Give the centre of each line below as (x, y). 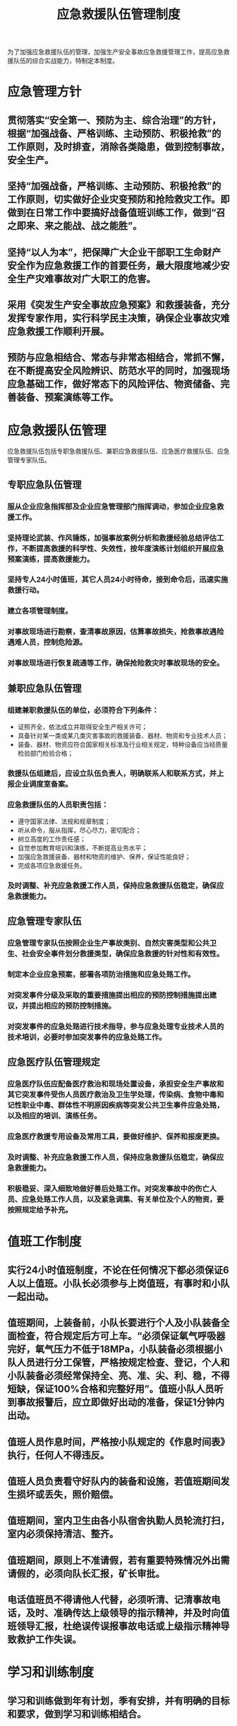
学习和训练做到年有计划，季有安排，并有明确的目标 (119, 1701)
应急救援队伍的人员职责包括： (58, 804)
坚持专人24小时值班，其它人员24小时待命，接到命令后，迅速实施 (118, 580)
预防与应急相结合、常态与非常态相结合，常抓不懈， (119, 358)
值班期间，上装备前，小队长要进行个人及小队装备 (114, 1323)
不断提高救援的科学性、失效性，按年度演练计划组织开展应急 (123, 548)
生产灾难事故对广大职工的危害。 (86, 279)
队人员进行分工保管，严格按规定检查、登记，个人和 (119, 1362)
